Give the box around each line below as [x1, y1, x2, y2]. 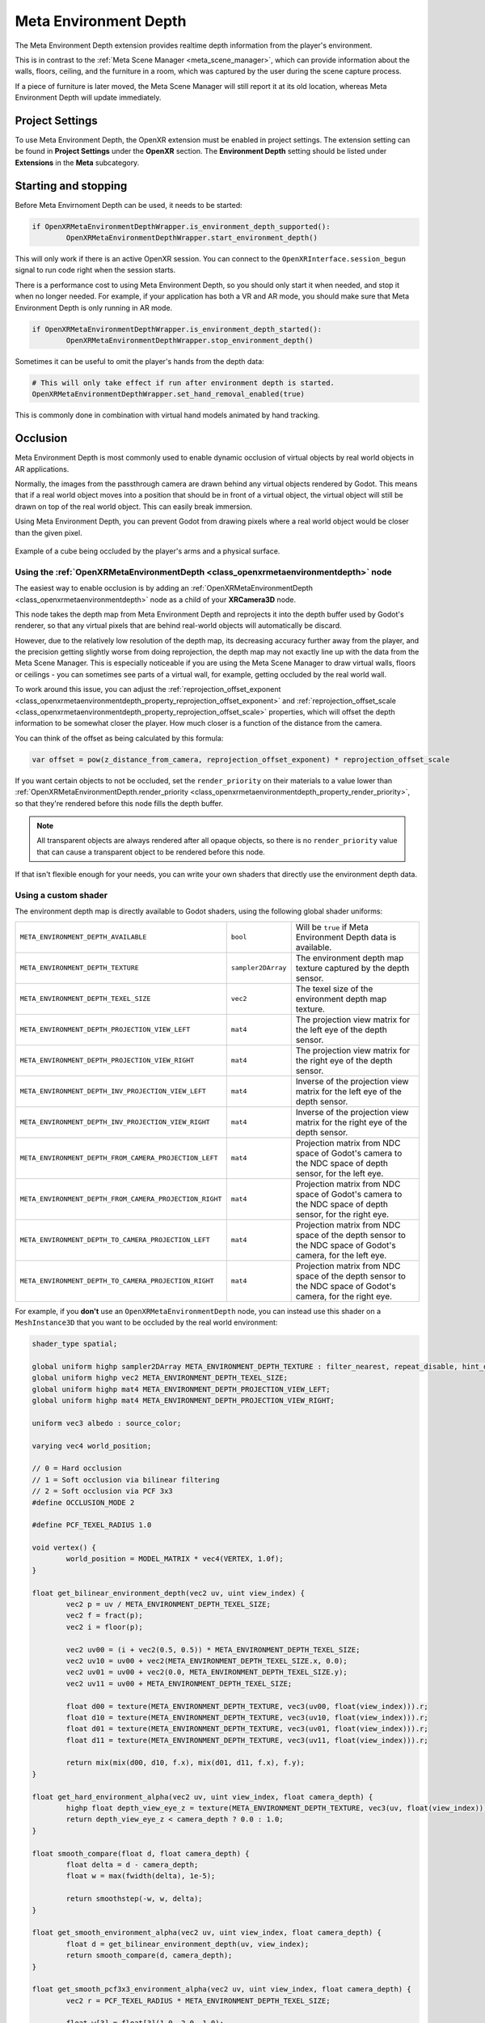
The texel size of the [295, 983, 373, 995]
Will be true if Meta [295, 921, 369, 932]
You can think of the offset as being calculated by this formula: [15, 733, 224, 743]
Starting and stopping [15, 179, 128, 193]
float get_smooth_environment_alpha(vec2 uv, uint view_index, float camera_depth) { [32, 1928, 382, 1937]
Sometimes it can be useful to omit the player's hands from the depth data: [15, 356, 264, 366]
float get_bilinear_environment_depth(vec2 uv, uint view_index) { [32, 1588, 306, 1597]
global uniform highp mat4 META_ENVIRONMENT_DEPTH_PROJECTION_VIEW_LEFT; [32, 1385, 331, 1393]
